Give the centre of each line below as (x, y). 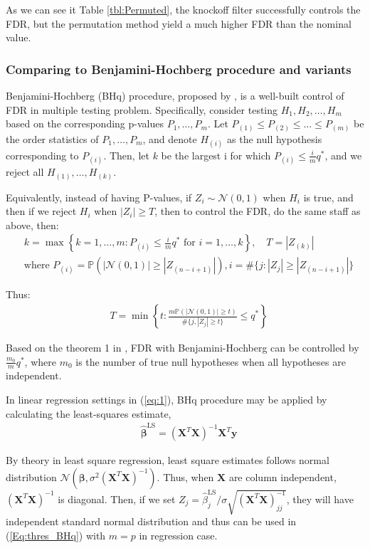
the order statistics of (52, 138)
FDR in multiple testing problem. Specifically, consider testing (142, 109)
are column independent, (282, 476)
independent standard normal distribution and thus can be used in (151, 521)
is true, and (328, 197)
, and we (343, 155)
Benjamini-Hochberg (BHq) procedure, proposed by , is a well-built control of (175, 95)
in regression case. (178, 535)
